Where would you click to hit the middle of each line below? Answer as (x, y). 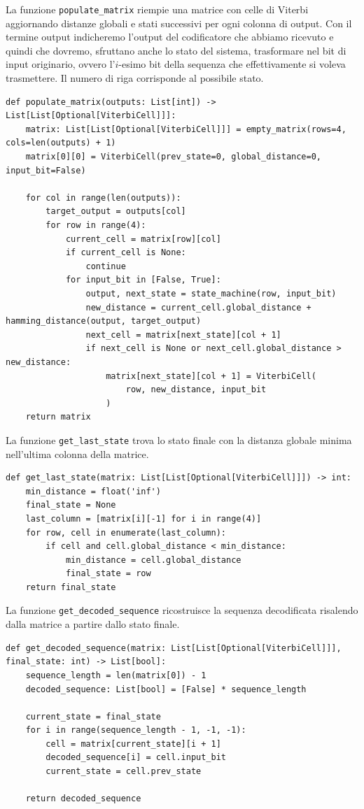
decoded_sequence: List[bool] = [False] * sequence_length (166, 689)
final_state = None (71, 505)
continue (106, 266)
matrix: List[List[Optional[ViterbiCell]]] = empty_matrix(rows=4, (186, 129)
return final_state (71, 587)
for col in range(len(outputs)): (103, 198)
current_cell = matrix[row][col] (143, 239)
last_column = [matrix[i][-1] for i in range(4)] (143, 518)
